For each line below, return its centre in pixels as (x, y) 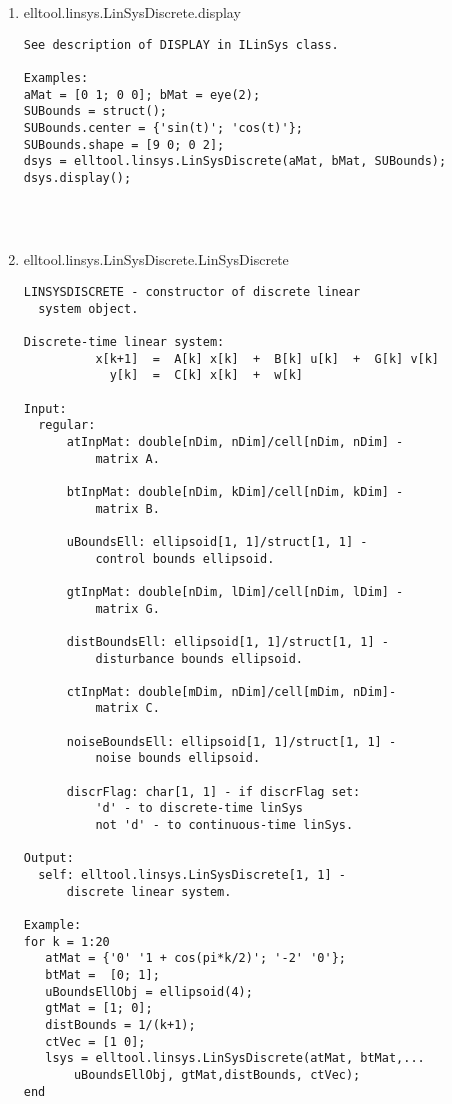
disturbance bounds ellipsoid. (199, 658)
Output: (48, 858)
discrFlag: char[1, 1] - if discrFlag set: (213, 791)
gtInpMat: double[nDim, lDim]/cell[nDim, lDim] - (235, 591)
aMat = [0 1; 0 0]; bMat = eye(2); (142, 94)
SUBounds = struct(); (95, 111)
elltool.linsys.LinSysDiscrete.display (132, 12)
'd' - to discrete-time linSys (199, 808)
